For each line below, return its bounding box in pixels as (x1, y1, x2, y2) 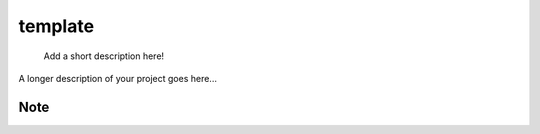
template (18, 15, 95, 37)
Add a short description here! (43, 50, 165, 62)
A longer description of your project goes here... (18, 72, 217, 84)
